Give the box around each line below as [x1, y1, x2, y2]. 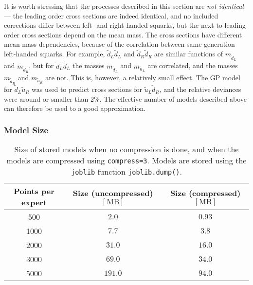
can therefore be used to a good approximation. [4, 103, 146, 113]
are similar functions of [154, 49, 223, 59]
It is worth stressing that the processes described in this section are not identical [4, 1, 244, 11]
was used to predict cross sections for [32, 84, 142, 94]
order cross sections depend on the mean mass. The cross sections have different [4, 29, 242, 39]
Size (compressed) [170, 187, 241, 198]
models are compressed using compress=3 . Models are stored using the [6, 155, 247, 166]
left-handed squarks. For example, [4, 49, 105, 59]
